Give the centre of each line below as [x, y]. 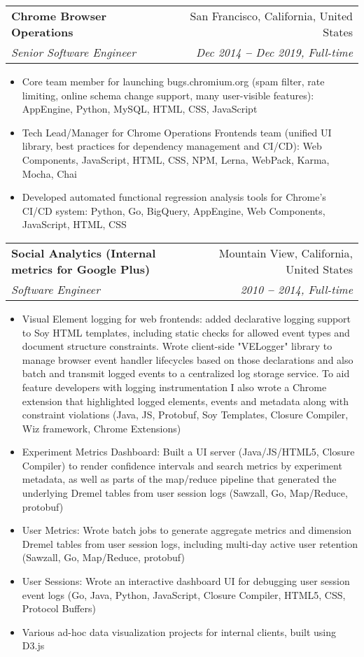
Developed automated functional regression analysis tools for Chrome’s [174, 197]
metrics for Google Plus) [81, 269]
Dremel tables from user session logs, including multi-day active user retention [190, 543]
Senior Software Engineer [73, 52]
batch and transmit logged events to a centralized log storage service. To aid [186, 373]
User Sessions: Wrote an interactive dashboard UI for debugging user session [186, 581]
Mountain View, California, [286, 253]
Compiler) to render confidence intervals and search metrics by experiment [182, 465]
